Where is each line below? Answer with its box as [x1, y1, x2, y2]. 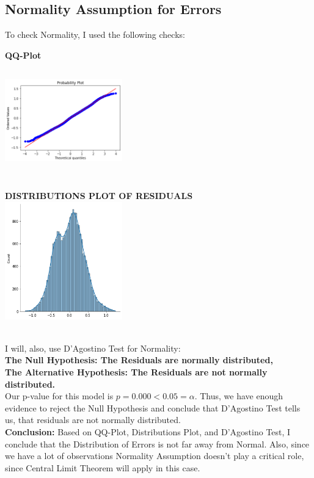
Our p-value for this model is [5, 389, 114, 402]
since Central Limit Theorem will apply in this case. [5, 461, 200, 474]
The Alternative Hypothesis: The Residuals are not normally [5, 365, 268, 378]
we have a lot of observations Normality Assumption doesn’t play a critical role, [5, 449, 304, 462]
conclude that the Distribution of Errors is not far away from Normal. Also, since [5, 437, 310, 450]
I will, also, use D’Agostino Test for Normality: [5, 341, 181, 354]
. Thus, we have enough [194, 389, 283, 402]
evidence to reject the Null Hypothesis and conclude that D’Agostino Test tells [5, 401, 301, 414]
